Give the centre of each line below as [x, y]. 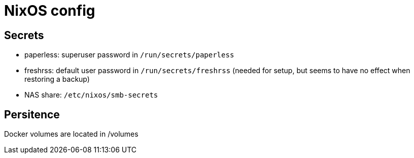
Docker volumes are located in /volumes [71, 134]
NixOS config [50, 11]
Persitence [32, 114]
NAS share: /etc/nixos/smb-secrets [91, 95]
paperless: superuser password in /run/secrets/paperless [129, 55]
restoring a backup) [57, 79]
